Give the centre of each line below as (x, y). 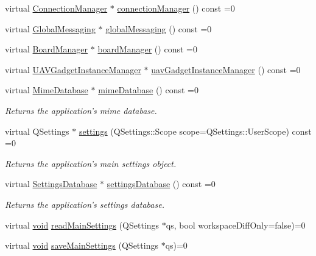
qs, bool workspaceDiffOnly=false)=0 (236, 225)
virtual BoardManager (47, 49)
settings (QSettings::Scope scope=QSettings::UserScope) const (195, 131)
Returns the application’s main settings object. (91, 163)
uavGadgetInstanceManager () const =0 (226, 69)
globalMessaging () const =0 (159, 28)
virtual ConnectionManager (56, 8)
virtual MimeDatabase (47, 90)
